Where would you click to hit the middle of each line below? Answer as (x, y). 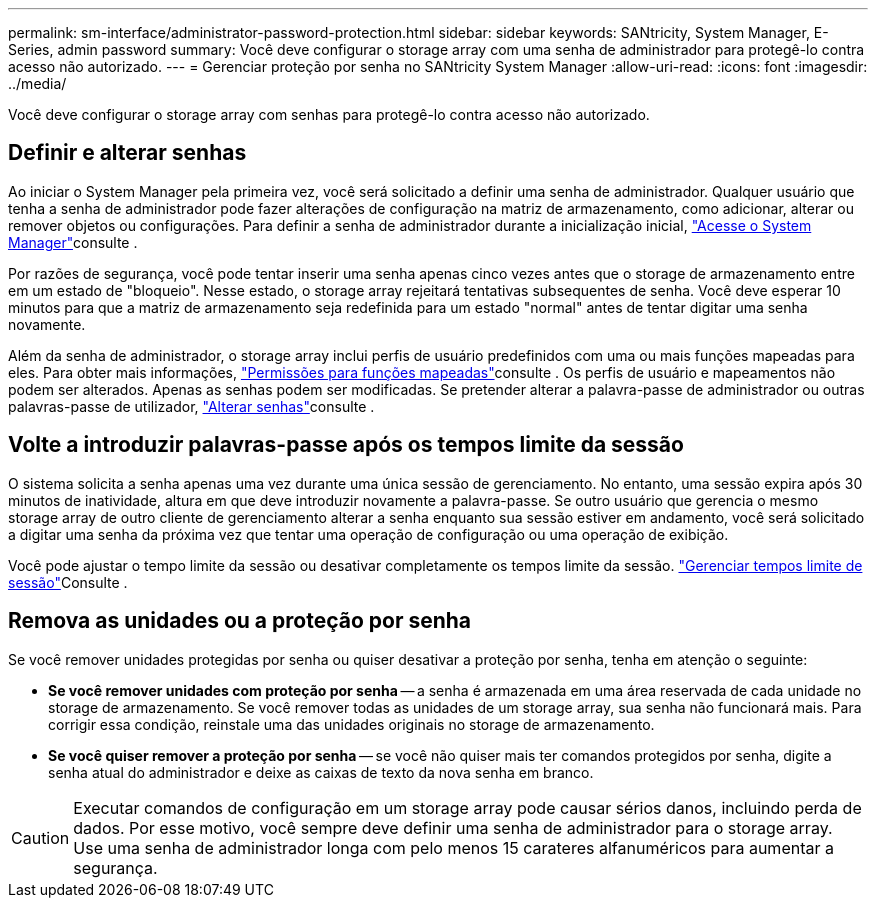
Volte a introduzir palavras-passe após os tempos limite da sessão (346, 445)
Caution (40, 837)
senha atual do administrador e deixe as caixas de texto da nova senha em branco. (321, 772)
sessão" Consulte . (68, 582)
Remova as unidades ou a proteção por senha (240, 621)
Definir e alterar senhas (127, 153)
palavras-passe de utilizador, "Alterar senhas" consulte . (191, 406)
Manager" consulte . (73, 242)
